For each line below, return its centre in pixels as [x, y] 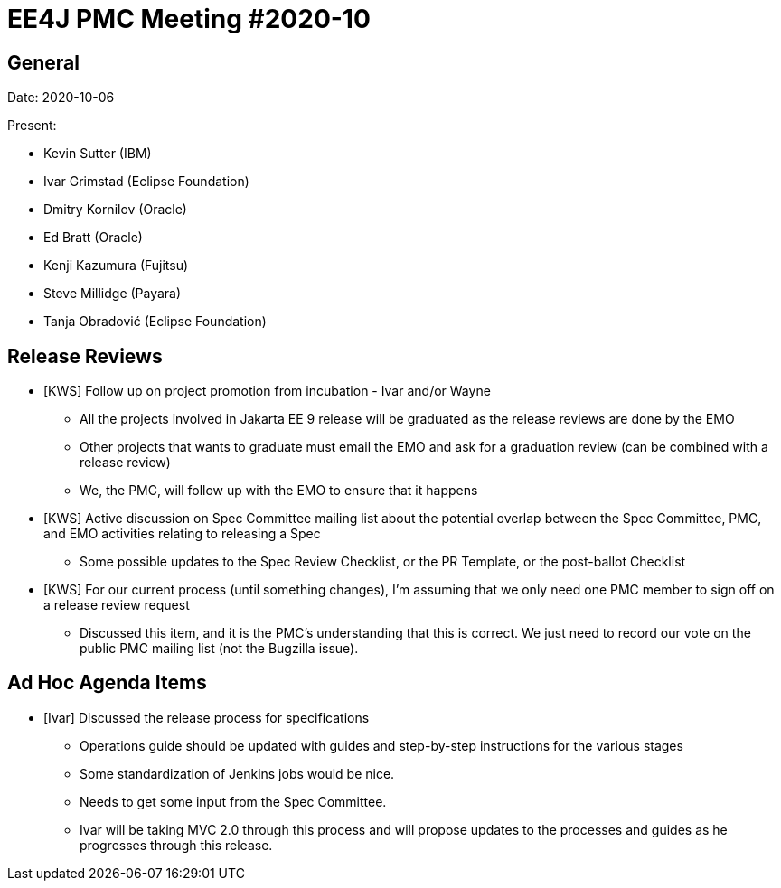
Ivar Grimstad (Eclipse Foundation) [146, 182]
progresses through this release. [176, 845]
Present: [32, 126]
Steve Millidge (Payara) [113, 294]
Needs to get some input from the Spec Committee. [233, 801]
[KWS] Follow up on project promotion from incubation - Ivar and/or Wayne [267, 391]
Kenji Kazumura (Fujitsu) [116, 266]
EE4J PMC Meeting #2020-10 [189, 19]
